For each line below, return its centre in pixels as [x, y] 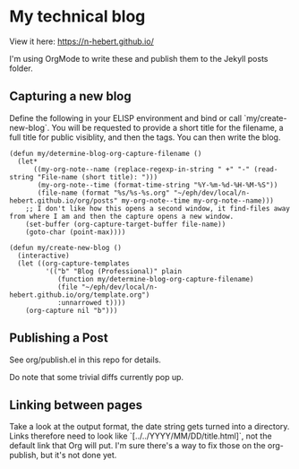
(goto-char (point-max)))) [76, 232]
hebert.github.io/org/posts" [64, 200]
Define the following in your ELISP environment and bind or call [126, 117]
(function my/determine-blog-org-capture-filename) [155, 279]
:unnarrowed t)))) [91, 302]
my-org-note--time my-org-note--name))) [198, 200]
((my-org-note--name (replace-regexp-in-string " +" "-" [141, 169]
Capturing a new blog [70, 96]
